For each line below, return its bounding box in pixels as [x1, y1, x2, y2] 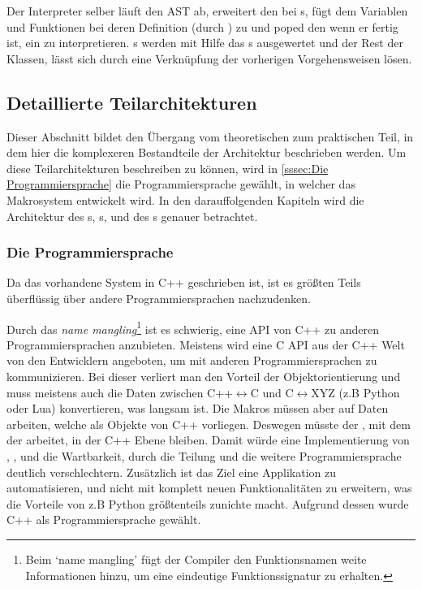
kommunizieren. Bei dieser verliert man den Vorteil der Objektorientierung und [6, 367, 401, 384]
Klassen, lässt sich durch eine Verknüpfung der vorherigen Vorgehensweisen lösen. [6, 50, 412, 67]
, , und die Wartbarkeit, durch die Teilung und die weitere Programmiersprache [6, 447, 402, 464]
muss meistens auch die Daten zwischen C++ [6, 383, 233, 401]
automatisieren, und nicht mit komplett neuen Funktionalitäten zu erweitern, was [6, 479, 412, 496]
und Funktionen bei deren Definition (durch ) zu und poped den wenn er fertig [6, 18, 398, 35]
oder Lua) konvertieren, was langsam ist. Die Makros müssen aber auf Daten [6, 400, 389, 417]
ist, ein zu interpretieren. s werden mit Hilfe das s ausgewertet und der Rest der [6, 34, 403, 51]
